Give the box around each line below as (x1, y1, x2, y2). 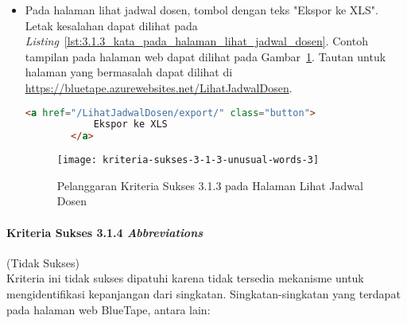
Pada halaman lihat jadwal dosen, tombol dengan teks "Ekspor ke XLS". (25, 2, 378, 18)
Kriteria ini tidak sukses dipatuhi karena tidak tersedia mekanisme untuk (6, 270, 364, 286)
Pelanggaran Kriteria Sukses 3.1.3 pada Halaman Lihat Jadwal (56, 177, 363, 193)
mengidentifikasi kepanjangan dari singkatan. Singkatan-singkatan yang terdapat (6, 286, 401, 302)
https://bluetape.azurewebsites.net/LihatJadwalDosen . (25, 79, 293, 95)
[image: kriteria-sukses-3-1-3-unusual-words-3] (56, 154, 320, 166)
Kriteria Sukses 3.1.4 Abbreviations (6, 224, 203, 240)
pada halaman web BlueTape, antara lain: (6, 301, 211, 317)
